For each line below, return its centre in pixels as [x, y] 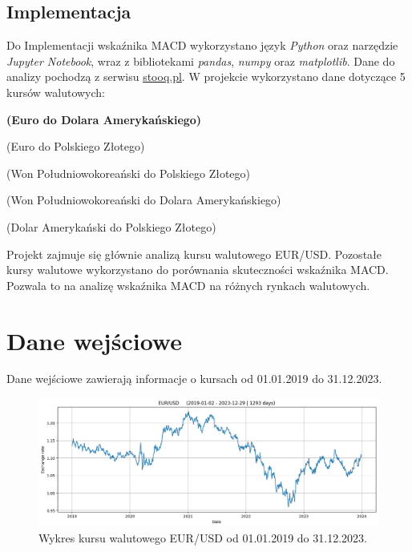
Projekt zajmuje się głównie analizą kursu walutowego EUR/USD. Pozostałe [194, 254]
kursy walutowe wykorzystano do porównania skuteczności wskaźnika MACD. [198, 270]
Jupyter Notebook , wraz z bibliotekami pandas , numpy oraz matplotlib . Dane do [201, 60]
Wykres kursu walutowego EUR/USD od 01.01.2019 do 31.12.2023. [203, 537]
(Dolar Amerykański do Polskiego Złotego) [111, 226]
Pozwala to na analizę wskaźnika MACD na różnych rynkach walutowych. [188, 285]
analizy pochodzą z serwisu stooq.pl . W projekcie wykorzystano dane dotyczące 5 [206, 77]
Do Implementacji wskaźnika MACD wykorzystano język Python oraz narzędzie [202, 45]
